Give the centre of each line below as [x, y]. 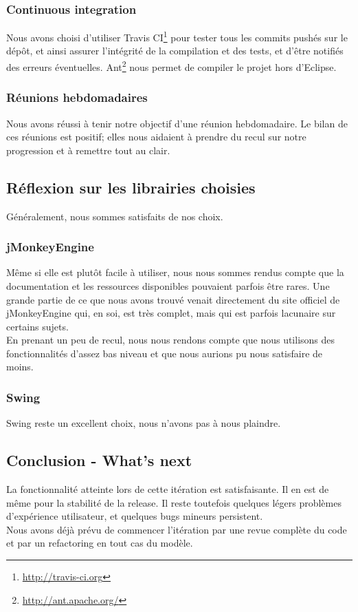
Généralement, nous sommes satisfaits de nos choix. [115, 216]
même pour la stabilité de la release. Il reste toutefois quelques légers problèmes [174, 502]
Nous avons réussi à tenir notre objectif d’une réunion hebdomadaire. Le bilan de [177, 123]
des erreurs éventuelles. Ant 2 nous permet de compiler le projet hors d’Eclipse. [171, 66]
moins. [20, 367]
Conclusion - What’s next [99, 460]
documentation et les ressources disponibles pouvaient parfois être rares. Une [168, 285]
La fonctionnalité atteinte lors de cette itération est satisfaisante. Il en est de [168, 489]
